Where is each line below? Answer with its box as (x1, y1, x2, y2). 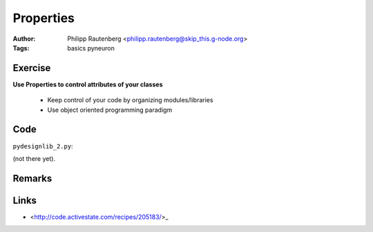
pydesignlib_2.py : (12, 142, 73, 150)
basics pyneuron (67, 43, 115, 52)
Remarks (12, 173, 52, 184)
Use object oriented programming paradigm (47, 106, 173, 114)
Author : (12, 35, 36, 43)
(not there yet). (12, 154, 55, 162)
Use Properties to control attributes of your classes (12, 80, 163, 88)
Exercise (12, 62, 51, 74)
